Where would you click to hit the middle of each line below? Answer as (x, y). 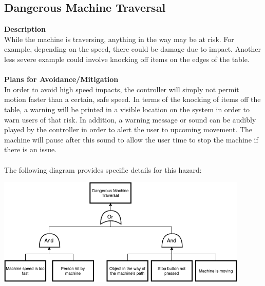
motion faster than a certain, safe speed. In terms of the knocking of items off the (132, 99)
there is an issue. (31, 149)
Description (25, 29)
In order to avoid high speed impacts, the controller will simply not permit (122, 89)
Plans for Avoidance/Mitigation (61, 79)
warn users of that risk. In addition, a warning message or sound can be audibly (130, 119)
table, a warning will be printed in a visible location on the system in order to (127, 109)
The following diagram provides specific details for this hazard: (103, 169)
